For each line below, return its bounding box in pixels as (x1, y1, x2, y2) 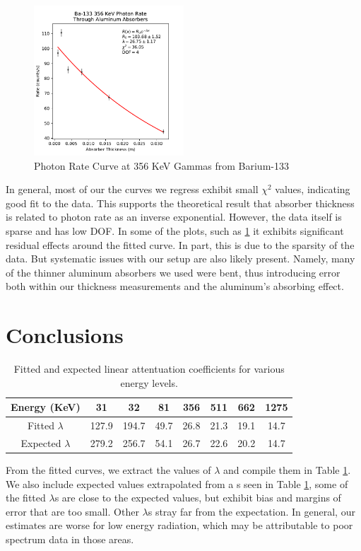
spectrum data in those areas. (6, 532, 134, 546)
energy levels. (120, 375, 178, 390)
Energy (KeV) (11, 400, 81, 414)
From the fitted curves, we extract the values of (6, 463, 211, 477)
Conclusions (6, 320, 124, 349)
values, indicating (275, 182, 350, 197)
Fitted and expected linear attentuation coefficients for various (13, 361, 285, 376)
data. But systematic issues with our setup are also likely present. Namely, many (6, 251, 355, 266)
